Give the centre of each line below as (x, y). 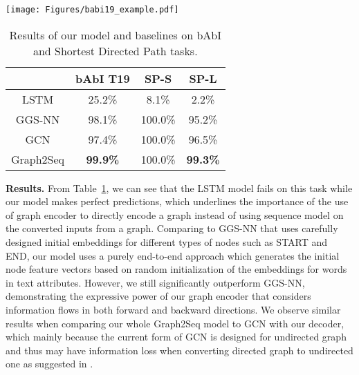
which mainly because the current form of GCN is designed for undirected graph (176, 337)
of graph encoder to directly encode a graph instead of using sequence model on (175, 214)
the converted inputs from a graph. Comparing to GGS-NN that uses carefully (172, 228)
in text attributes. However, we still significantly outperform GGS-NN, (155, 282)
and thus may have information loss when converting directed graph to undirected (179, 350)
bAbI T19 (103, 78)
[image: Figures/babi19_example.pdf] (92, 10)
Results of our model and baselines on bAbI (115, 35)
